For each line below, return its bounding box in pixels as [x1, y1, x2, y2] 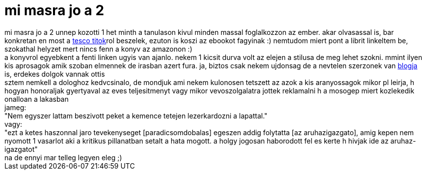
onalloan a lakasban [4, 94, 69, 103]
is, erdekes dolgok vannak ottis [4, 69, 105, 78]
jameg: [4, 103, 27, 112]
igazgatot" [4, 145, 38, 153]
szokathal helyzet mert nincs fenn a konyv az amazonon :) [4, 44, 192, 53]
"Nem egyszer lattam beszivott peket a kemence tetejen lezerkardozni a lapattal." [4, 111, 267, 120]
